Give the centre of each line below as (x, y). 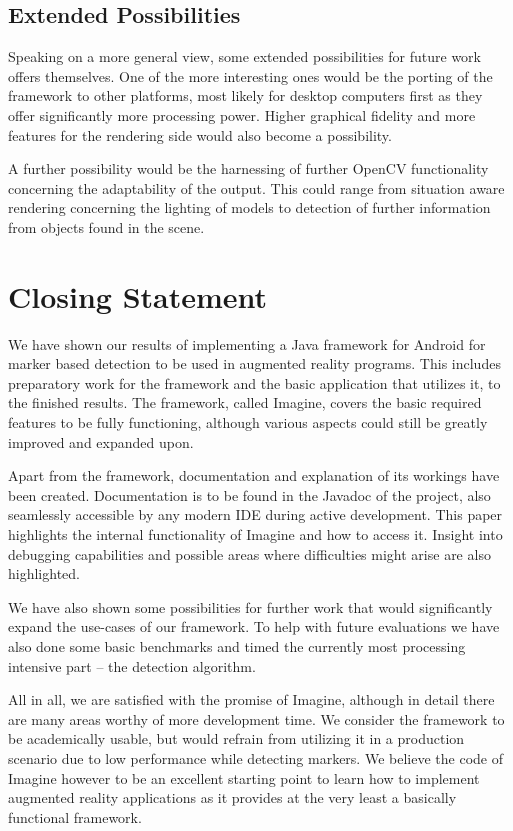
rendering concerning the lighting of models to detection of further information (249, 207)
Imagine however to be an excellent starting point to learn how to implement (244, 777)
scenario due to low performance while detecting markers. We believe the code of (255, 757)
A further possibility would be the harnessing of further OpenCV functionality (248, 168)
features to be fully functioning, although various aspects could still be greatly (248, 422)
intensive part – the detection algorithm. (132, 665)
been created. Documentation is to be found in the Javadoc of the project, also (249, 494)
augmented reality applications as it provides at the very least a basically (232, 797)
